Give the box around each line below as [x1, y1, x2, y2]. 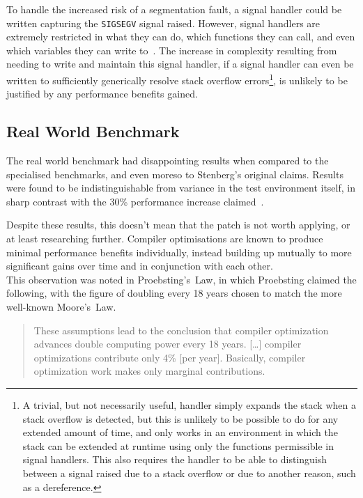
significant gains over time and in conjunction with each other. [6, 258, 273, 273]
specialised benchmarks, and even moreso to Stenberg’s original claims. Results [6, 166, 343, 181]
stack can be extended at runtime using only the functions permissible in [22, 438, 334, 453]
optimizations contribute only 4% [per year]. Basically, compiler [33, 350, 306, 364]
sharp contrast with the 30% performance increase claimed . [6, 194, 264, 208]
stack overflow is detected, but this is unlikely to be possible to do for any [22, 411, 339, 426]
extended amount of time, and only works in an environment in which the [22, 425, 338, 439]
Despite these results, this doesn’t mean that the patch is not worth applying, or [6, 217, 350, 232]
